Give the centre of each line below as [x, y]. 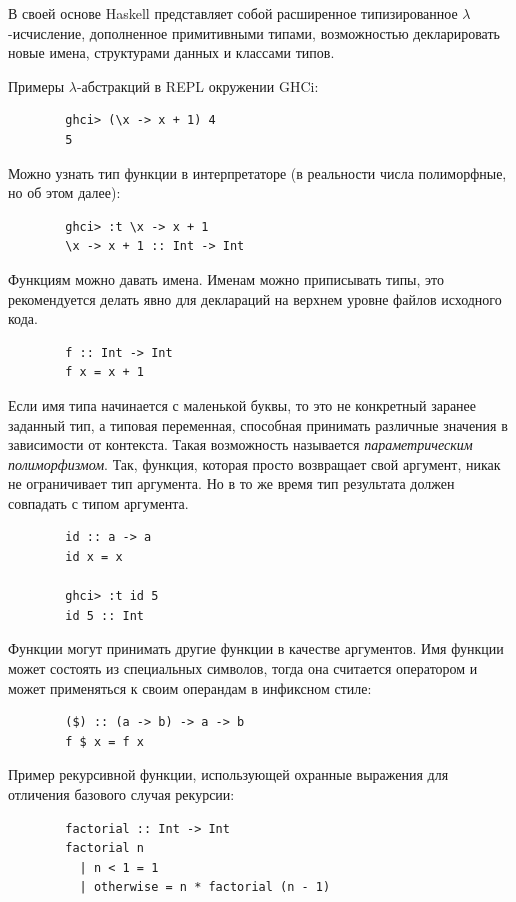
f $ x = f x [105, 741]
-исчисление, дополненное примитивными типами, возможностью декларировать [254, 32]
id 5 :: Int [105, 615]
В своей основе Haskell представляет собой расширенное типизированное [233, 13]
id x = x [94, 557]
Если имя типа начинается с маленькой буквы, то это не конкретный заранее [242, 404]
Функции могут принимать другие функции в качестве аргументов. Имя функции [256, 648]
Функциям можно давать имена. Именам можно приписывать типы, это [226, 278]
